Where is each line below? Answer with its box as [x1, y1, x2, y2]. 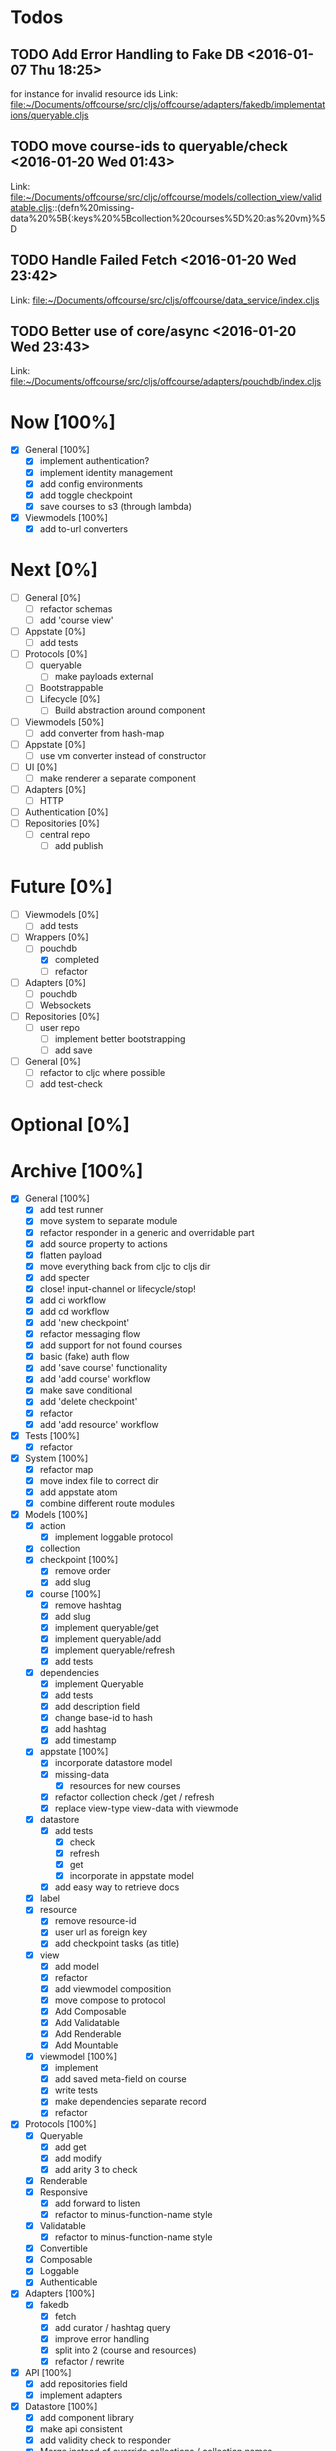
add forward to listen [54, 2197, 141, 2209]
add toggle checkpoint [39, 489, 133, 501]
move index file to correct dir [39, 1474, 159, 1486]
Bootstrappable [39, 682, 104, 694]
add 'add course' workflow [39, 1373, 152, 1385]
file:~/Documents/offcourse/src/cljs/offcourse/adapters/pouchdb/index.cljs [10, 376, 322, 388]
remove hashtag [54, 1599, 122, 1611]
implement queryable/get [54, 1621, 160, 1633]
